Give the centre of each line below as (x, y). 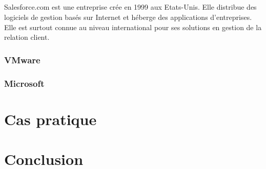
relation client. (27, 37)
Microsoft (24, 83)
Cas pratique (50, 119)
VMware (22, 59)
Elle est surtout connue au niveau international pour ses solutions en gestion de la (133, 27)
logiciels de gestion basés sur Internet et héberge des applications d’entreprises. (128, 17)
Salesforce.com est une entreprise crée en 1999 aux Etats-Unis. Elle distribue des (130, 7)
